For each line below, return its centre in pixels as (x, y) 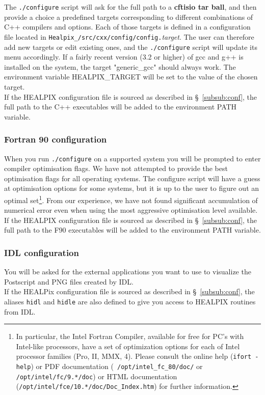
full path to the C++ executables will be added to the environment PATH (121, 107)
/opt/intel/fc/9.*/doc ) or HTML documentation (97, 376)
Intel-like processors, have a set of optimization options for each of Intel (128, 346)
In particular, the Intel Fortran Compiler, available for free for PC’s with (130, 336)
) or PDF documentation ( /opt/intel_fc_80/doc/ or (117, 366)
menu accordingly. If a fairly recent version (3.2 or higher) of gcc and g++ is (124, 57)
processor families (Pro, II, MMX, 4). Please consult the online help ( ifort (134, 356)
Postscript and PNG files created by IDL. (69, 281)
